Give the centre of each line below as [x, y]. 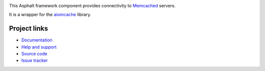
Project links [29, 28]
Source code [34, 54]
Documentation [37, 40]
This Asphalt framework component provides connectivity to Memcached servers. [93, 6]
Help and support [39, 47]
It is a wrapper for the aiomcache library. [50, 15]
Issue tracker [35, 60]
